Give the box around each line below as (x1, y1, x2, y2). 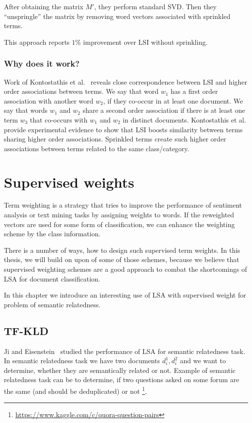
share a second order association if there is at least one (82, 105, 245, 115)
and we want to (180, 355, 226, 366)
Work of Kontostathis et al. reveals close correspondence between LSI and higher (4, 76, 248, 87)
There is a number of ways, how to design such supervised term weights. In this (4, 245, 240, 255)
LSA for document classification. (4, 273, 100, 283)
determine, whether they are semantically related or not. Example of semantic (4, 365, 236, 375)
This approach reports (4, 36, 70, 47)
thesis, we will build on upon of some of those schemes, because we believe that (4, 254, 239, 264)
